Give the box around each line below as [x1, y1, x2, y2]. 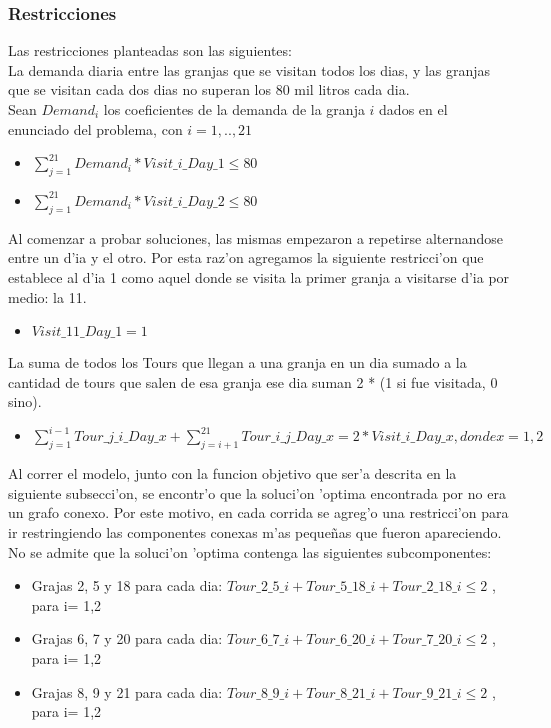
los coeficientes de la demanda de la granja [103, 99, 365, 119]
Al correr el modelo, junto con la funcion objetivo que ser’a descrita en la [8, 463, 457, 484]
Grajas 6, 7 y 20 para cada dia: [31, 628, 223, 649]
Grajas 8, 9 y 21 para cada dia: [31, 681, 223, 702]
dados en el [379, 99, 448, 119]
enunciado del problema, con [8, 118, 183, 139]
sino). [8, 391, 42, 412]
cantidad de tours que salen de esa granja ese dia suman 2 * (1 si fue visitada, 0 [8, 371, 498, 392]
